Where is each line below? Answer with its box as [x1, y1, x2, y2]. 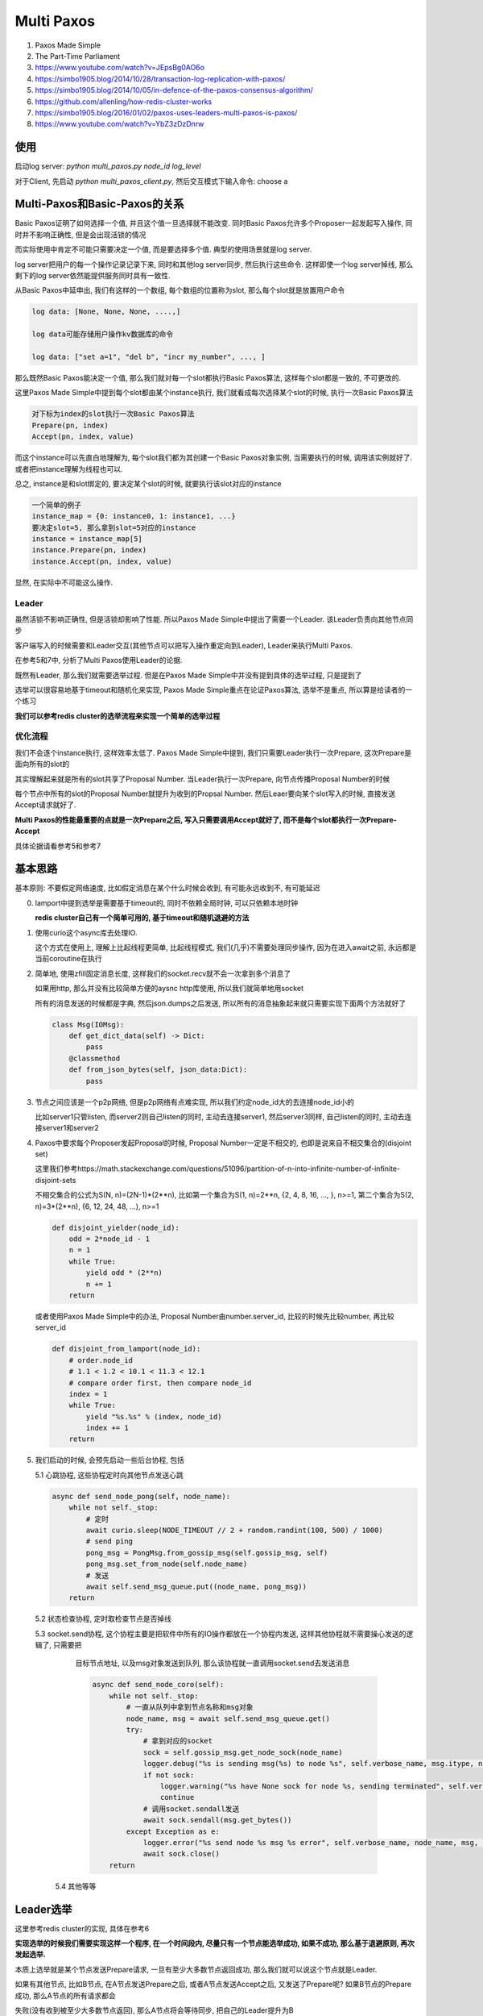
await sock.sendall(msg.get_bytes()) [142, 1815, 292, 1825]
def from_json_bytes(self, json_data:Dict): [68, 1065, 248, 1074]
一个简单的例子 [31, 500, 82, 510]
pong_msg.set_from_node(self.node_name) [85, 1560, 248, 1568]
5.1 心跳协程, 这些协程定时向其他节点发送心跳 [35, 1470, 184, 1480]
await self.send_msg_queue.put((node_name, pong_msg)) [85, 1581, 308, 1591]
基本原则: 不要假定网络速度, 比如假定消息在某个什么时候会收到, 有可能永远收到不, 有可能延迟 [14, 883, 320, 893]
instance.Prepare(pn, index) [31, 545, 147, 555]
